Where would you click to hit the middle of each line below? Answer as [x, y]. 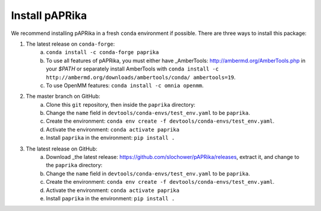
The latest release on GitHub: [62, 149]
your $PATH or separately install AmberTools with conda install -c [133, 69]
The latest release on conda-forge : [70, 44]
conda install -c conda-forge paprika [103, 52]
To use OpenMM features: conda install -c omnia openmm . [125, 85]
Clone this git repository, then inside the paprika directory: [121, 104]
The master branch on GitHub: [63, 96]
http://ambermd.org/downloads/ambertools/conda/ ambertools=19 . [141, 77]
